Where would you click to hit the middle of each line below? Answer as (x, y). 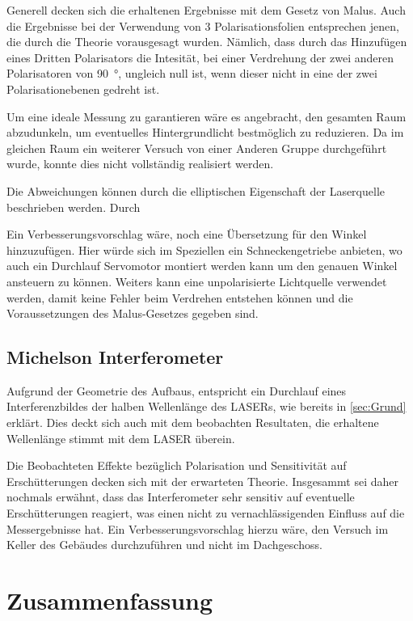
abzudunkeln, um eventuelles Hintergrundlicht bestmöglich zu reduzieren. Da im (205, 132)
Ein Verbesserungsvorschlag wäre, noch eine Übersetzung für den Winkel (187, 234)
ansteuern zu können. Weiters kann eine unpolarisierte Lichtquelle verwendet (197, 281)
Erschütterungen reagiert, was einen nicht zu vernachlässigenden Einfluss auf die (206, 513)
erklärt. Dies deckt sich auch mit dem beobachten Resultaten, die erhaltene (193, 422)
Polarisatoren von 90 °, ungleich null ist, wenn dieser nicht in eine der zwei (192, 73)
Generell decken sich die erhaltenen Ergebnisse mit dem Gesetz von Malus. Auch (206, 10)
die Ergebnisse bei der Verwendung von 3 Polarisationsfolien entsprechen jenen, (203, 25)
